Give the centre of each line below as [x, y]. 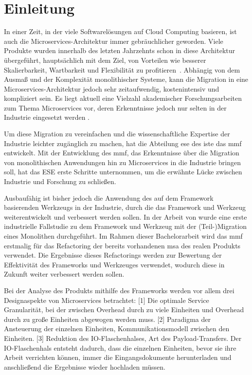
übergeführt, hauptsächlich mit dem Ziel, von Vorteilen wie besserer [105, 60]
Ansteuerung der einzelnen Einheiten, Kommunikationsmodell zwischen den [117, 328]
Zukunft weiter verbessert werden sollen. [64, 274]
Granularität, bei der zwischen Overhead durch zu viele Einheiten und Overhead [124, 309]
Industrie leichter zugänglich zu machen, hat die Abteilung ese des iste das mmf [123, 143]
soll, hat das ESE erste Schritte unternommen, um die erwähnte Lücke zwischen [123, 172]
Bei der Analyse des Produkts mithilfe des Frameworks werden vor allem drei [119, 290]
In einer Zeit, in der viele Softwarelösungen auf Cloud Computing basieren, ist [120, 31]
